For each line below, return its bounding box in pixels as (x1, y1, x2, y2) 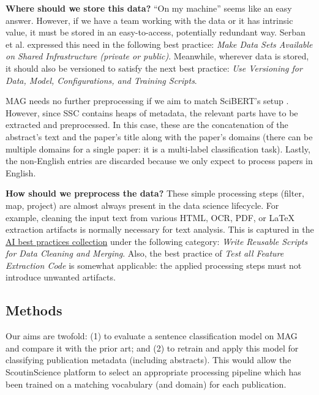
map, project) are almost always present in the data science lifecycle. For (6, 198, 279, 211)
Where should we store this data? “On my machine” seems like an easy (6, 2, 292, 14)
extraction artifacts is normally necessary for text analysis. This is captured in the (6, 223, 314, 236)
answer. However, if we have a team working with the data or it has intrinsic (6, 13, 293, 26)
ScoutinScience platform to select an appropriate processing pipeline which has (6, 366, 301, 378)
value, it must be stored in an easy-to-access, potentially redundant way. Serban (6, 26, 306, 39)
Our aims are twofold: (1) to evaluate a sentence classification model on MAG (6, 329, 298, 342)
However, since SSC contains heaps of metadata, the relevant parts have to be (6, 106, 298, 119)
